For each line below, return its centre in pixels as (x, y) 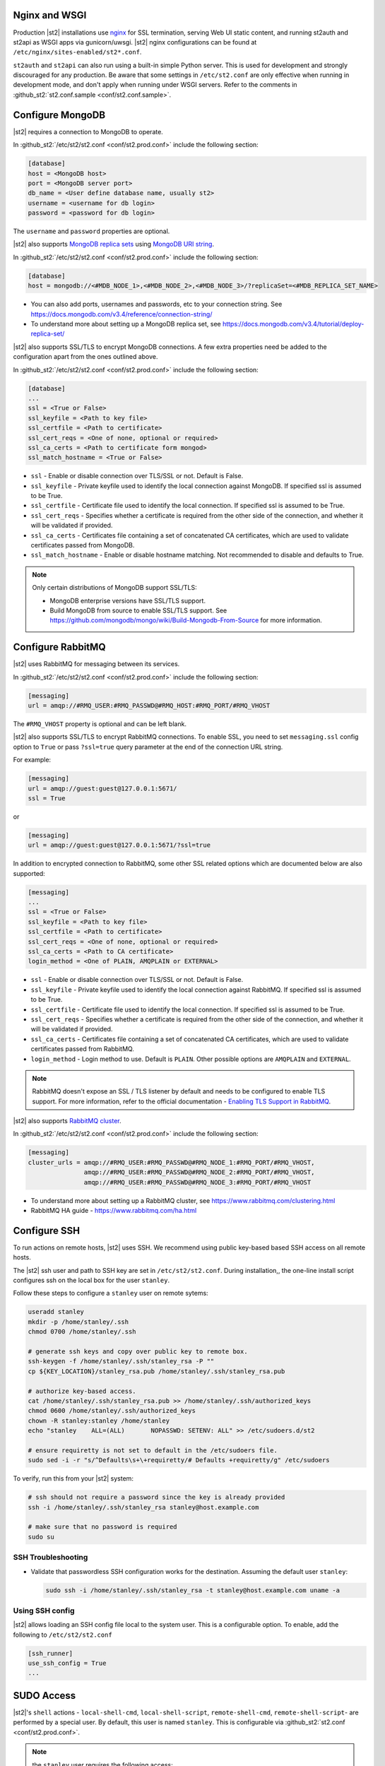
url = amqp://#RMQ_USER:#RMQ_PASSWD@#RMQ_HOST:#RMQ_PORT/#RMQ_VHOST (149, 706)
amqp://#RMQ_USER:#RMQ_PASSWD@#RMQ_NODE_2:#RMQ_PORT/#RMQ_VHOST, (199, 1172)
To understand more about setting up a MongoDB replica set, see (126, 324)
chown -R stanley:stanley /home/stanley (99, 1421)
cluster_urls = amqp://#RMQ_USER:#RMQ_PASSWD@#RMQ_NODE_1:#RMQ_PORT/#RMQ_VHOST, (171, 1162)
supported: (29, 873)
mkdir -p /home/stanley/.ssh (78, 1322)
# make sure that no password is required (102, 1527)
